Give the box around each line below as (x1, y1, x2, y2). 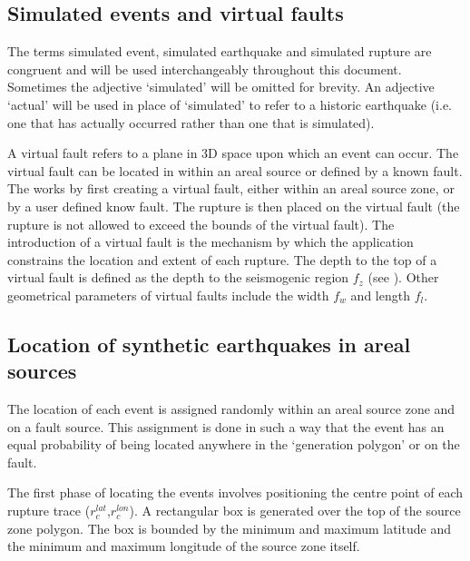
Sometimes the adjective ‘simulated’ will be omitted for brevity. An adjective (7, 77, 435, 96)
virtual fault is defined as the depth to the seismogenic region (7, 268, 349, 287)
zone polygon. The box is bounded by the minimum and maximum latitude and (7, 518, 451, 537)
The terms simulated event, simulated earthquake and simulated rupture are (7, 42, 432, 61)
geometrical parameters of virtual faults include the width (7, 285, 329, 304)
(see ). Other (367, 268, 439, 287)
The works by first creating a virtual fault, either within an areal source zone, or (7, 179, 455, 198)
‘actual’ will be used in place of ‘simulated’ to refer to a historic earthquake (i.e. (7, 94, 452, 113)
